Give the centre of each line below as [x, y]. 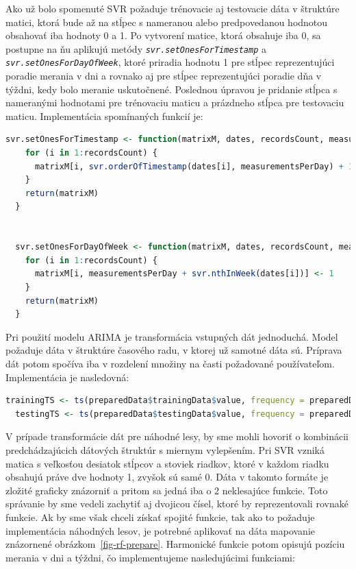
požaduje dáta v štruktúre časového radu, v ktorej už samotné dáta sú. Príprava [174, 350]
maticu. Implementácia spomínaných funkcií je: [104, 116]
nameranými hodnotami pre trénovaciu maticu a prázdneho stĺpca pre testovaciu [175, 102]
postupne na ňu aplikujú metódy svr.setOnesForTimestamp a [136, 48]
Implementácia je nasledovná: [67, 377]
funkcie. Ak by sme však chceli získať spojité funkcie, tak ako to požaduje [160, 517]
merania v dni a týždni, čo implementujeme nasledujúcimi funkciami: [150, 557]
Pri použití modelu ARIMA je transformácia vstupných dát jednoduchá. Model [172, 336]
